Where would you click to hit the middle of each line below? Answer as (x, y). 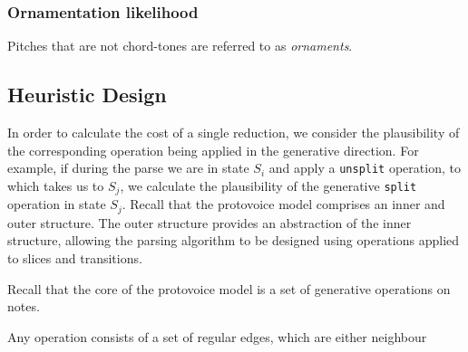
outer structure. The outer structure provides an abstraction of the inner (210, 222)
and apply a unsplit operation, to (365, 168)
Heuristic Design (87, 95)
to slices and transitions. (75, 257)
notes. (24, 306)
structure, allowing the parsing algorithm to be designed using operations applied (234, 240)
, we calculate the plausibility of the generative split (268, 185)
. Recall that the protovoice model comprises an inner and (283, 204)
